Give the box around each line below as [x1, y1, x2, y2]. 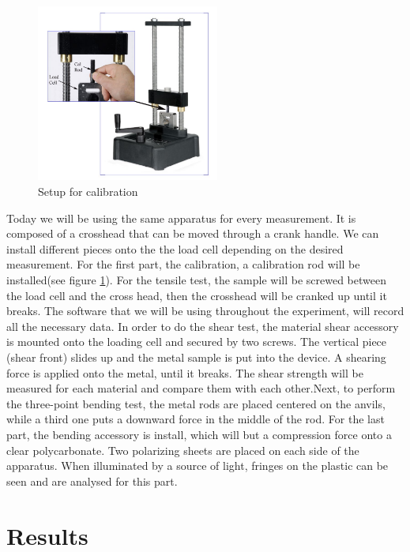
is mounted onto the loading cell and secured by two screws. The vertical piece [6, 333, 387, 350]
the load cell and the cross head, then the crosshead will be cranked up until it [6, 287, 387, 303]
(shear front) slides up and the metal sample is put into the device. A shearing [6, 349, 386, 365]
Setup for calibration [38, 183, 138, 200]
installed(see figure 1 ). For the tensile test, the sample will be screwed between [6, 272, 386, 288]
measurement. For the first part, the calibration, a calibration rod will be [6, 256, 360, 272]
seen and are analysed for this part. [6, 472, 178, 489]
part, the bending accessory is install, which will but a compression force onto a [6, 426, 392, 442]
